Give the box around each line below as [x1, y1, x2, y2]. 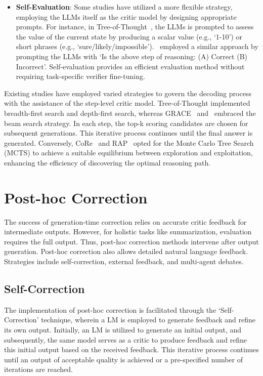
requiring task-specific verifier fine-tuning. [16, 71, 145, 81]
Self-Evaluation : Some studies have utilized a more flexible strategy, [16, 2, 233, 12]
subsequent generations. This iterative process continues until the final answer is [4, 128, 253, 138]
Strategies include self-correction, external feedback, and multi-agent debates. [4, 256, 244, 266]
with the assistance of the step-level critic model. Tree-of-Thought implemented [4, 98, 250, 108]
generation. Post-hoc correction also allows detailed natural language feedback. [4, 246, 248, 257]
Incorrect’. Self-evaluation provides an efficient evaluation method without [16, 61, 245, 71]
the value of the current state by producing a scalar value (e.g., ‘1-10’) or [16, 31, 242, 41]
